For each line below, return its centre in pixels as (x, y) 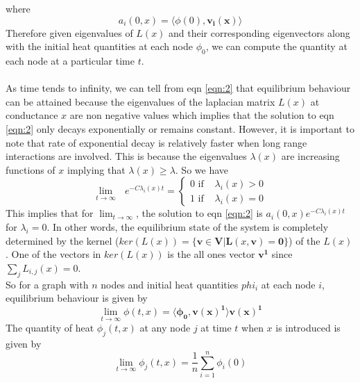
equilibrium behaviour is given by (77, 298)
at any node (165, 328)
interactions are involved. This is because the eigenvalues (126, 156)
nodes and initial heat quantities (170, 284)
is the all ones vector (211, 254)
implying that (96, 169)
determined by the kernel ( (62, 240)
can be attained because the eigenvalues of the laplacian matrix (140, 101)
